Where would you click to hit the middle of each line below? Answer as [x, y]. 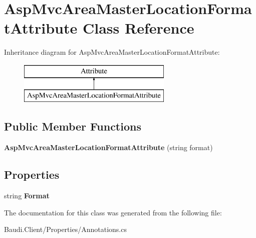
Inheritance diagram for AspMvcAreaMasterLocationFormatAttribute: [112, 52]
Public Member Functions [73, 126]
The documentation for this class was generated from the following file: [113, 212]
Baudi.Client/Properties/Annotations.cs [65, 229]
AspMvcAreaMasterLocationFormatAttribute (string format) [108, 147]
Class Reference [138, 28]
